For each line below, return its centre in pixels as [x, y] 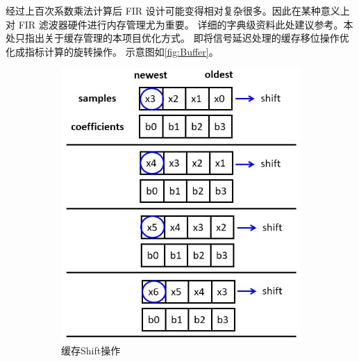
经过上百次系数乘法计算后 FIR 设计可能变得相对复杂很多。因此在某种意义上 [178, 10]
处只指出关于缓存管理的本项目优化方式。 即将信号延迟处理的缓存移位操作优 [177, 38]
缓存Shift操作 [91, 350]
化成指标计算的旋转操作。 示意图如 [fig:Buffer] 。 [112, 51]
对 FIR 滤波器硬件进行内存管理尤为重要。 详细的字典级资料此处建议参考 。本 [179, 24]
